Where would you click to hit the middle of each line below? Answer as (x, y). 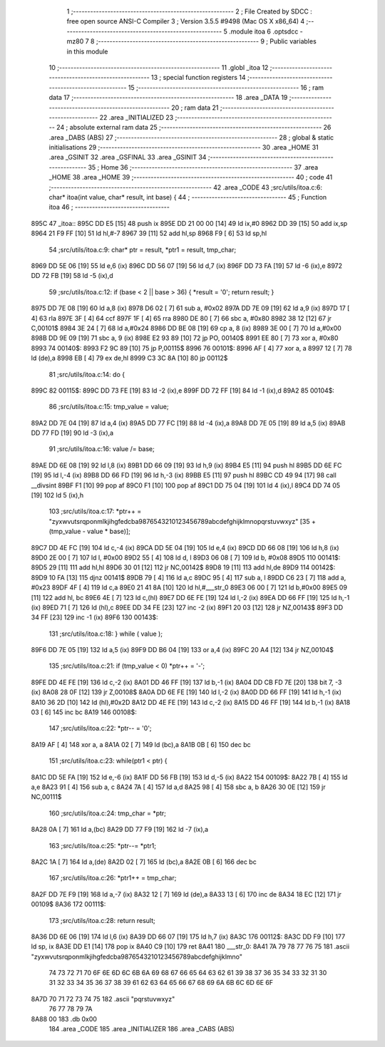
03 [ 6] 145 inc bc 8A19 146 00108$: (84, 712)
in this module (87, 51)
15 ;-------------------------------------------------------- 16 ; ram (226, 87)
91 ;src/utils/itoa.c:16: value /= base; (102, 449)
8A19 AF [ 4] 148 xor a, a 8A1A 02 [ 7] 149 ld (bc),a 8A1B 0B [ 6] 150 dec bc (141, 744)
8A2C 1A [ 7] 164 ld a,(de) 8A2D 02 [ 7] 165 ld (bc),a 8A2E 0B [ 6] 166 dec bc (144, 862)
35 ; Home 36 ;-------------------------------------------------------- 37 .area (203, 167)
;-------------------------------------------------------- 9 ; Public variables (206, 41)
